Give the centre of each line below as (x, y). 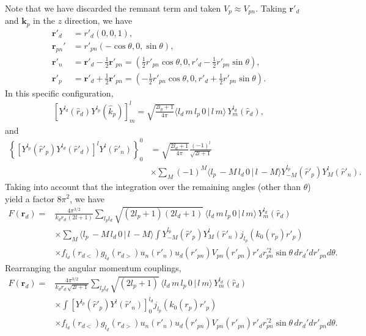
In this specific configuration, (59, 93)
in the (44, 20)
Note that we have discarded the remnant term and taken (113, 8)
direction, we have (98, 20)
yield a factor (30, 198)
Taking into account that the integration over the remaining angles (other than (153, 186)
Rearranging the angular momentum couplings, (93, 268)
